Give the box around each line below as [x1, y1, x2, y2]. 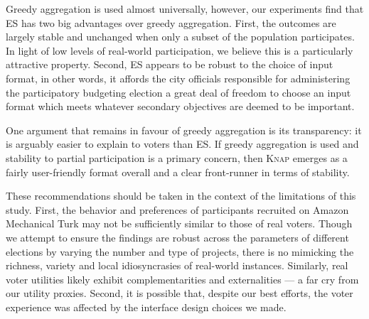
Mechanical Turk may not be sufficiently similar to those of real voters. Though [6, 216, 353, 231]
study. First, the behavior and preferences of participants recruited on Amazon [6, 202, 349, 217]
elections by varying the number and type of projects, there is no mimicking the [6, 244, 354, 259]
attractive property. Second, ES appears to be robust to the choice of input [6, 57, 333, 72]
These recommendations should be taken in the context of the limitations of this [6, 188, 356, 203]
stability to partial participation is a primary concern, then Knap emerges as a [6, 150, 348, 165]
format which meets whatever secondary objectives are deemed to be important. [6, 99, 355, 114]
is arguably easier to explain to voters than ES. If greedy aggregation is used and [6, 136, 359, 151]
